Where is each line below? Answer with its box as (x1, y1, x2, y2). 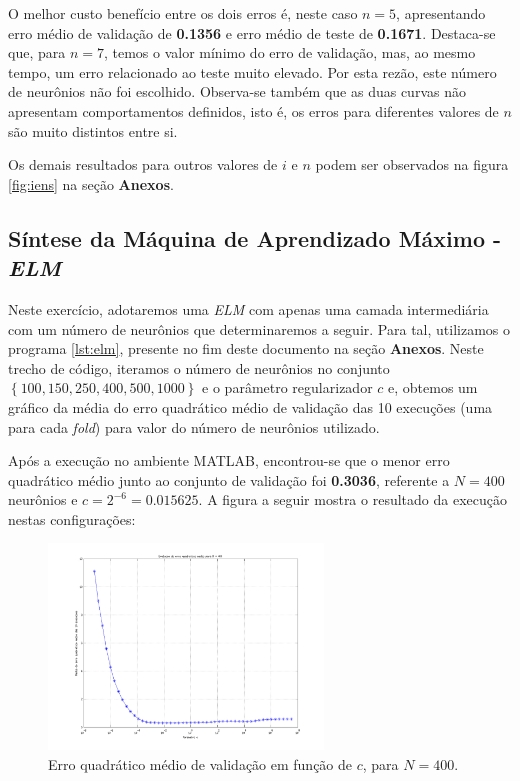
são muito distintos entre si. (8, 120, 178, 141)
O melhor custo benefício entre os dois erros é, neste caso (8, 3, 358, 23)
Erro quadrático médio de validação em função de (48, 753, 353, 774)
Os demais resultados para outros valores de (8, 154, 278, 175)
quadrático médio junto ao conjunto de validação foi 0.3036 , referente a (8, 469, 450, 490)
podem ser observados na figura (315, 154, 509, 175)
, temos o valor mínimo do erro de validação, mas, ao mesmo (103, 42, 476, 63)
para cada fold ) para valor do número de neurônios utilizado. (8, 416, 380, 437)
